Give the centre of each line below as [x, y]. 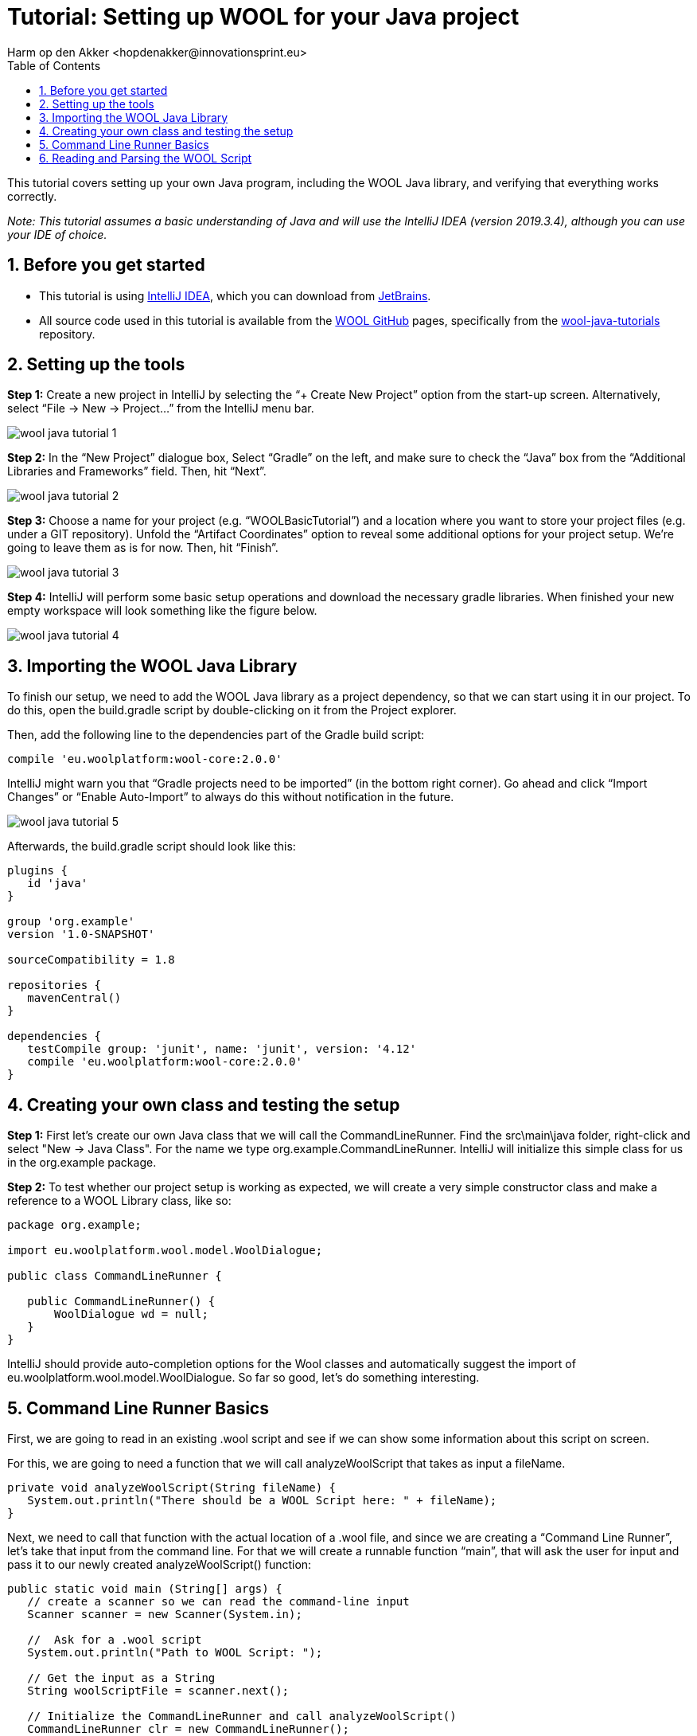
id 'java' [58, 884]
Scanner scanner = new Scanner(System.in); [165, 1614]
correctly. [32, 196]
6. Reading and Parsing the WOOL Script [146, 158]
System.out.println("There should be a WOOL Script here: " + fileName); [262, 1500]
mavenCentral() [74, 998]
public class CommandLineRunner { [115, 1276]
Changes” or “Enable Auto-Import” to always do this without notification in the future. [231, 797]
